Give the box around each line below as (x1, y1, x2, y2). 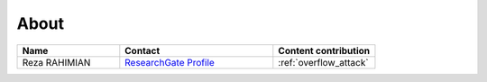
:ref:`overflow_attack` (278, 56, 369, 68)
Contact (124, 44, 161, 57)
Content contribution (278, 44, 370, 57)
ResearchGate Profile (124, 56, 216, 68)
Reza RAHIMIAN (22, 56, 91, 68)
